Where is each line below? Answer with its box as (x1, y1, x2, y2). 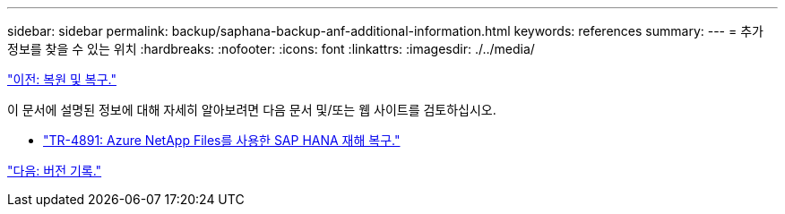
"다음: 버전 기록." (7, 163, 102, 178)
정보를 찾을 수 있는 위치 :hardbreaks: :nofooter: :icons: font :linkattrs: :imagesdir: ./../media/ (7, 41, 535, 56)
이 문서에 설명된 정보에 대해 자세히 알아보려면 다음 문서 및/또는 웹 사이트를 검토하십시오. (7, 102, 496, 117)
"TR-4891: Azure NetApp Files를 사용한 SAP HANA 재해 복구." (43, 133, 401, 148)
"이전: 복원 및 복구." (7, 72, 116, 87)
